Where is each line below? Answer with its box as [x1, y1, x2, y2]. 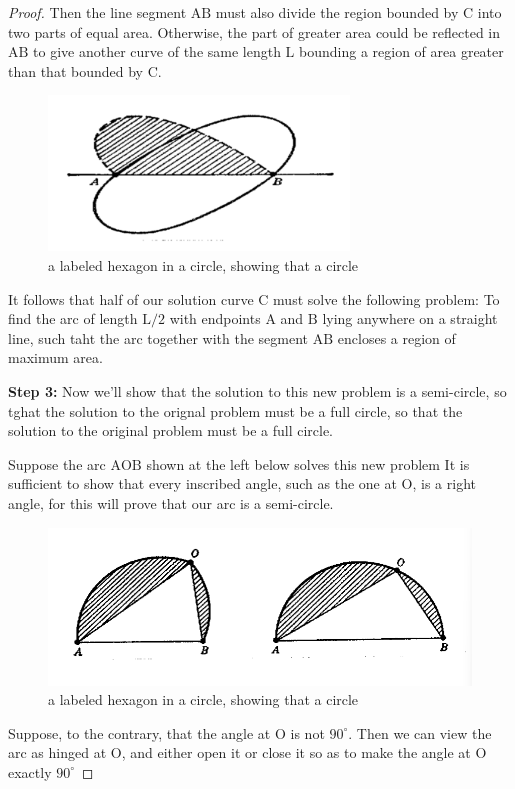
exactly [8, 761, 52, 782]
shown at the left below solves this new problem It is [146, 453, 470, 474]
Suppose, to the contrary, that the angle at [8, 722, 271, 743]
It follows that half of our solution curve [8, 288, 254, 309]
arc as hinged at [8, 742, 107, 763]
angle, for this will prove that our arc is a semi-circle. [8, 493, 334, 513]
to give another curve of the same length [33, 41, 281, 62]
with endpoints [169, 308, 261, 329]
